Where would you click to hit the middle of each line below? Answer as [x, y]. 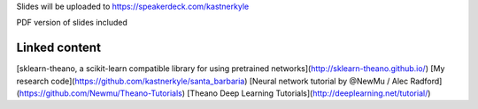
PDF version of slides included [72, 23]
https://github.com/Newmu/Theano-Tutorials [101, 93]
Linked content [59, 48]
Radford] [426, 81]
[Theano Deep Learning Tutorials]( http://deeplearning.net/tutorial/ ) [309, 93]
